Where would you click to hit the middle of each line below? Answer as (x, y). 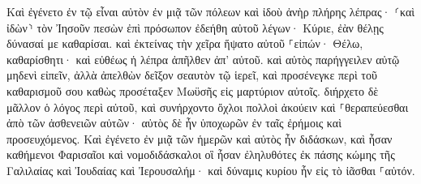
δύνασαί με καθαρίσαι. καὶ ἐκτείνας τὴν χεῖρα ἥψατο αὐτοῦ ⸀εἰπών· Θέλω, (185, 43)
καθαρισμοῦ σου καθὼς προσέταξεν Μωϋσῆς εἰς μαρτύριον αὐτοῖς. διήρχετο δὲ (193, 90)
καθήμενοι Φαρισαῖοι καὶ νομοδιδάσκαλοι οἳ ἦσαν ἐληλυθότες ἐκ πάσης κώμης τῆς (201, 154)
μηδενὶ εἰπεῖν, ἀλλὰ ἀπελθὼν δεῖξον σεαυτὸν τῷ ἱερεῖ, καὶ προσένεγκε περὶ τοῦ (192, 75)
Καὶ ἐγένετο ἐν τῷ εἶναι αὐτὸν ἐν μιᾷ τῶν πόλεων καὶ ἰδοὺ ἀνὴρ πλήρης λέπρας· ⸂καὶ (211, 11)
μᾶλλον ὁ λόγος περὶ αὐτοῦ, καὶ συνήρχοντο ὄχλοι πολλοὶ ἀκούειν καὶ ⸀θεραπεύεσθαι (208, 107)
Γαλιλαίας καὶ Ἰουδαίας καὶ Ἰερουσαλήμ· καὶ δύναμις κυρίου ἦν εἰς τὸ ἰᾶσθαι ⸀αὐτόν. (211, 170)
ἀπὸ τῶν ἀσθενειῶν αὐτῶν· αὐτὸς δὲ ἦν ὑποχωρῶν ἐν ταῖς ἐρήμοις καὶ (174, 123)
